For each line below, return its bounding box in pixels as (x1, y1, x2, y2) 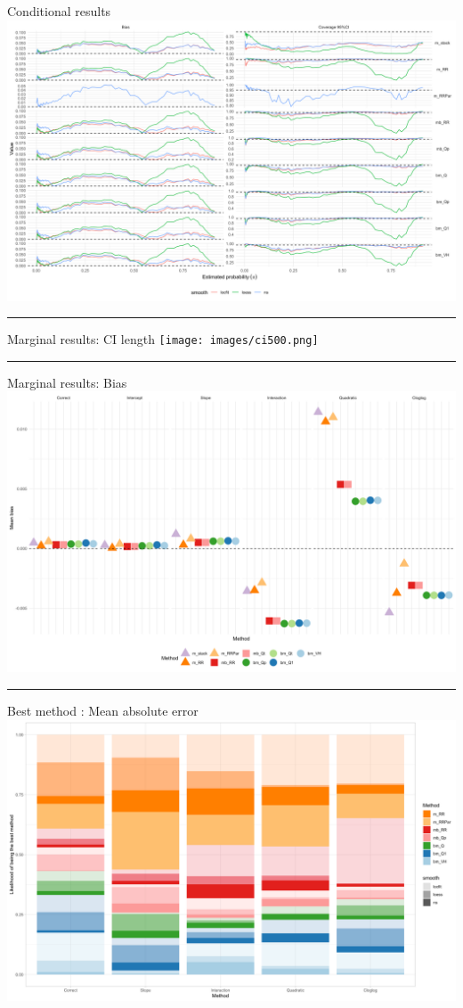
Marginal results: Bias (7, 373, 127, 391)
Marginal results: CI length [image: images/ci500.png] (7, 330, 319, 348)
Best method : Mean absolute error (7, 701, 199, 720)
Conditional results (7, 2, 111, 20)
